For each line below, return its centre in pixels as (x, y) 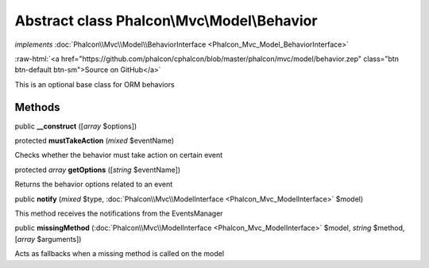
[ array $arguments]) (48, 239)
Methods (37, 107)
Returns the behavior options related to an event (94, 184)
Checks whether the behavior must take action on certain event (119, 155)
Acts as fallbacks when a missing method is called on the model (120, 254)
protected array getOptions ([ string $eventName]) (98, 170)
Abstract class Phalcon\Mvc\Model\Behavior (166, 21)
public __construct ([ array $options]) (76, 126)
